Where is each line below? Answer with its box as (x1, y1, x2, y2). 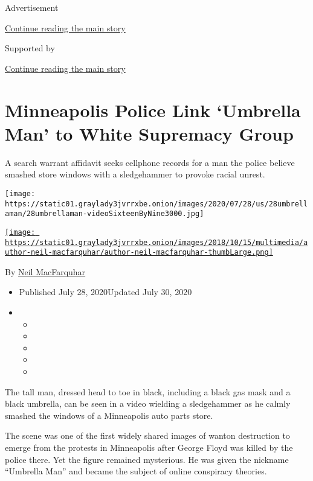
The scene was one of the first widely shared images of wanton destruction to (5, 429, 290, 442)
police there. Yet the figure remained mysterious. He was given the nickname (5, 453, 289, 465)
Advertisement (5, 1, 59, 13)
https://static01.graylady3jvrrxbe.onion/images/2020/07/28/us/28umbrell (5, 199, 308, 208)
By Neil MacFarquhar (5, 265, 86, 278)
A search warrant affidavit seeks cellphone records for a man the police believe (5, 156, 295, 168)
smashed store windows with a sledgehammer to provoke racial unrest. (5, 168, 265, 180)
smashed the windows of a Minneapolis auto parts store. (5, 409, 213, 421)
